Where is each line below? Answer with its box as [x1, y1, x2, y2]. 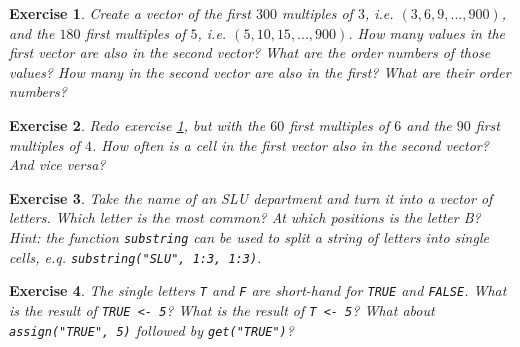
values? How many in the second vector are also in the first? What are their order [9, 61, 511, 82]
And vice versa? [9, 154, 106, 175]
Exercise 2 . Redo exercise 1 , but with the [9, 114, 266, 135]
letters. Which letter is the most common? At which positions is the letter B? [9, 207, 481, 228]
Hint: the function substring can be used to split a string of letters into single [9, 226, 489, 247]
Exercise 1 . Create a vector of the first [9, 3, 251, 23]
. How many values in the [348, 22, 506, 43]
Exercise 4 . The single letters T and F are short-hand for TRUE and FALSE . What [9, 280, 507, 301]
